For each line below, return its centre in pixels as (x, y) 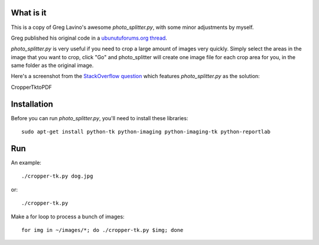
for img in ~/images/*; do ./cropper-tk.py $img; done (102, 230)
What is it (29, 13)
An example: (26, 163)
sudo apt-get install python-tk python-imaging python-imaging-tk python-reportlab (146, 132)
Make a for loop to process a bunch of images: (68, 217)
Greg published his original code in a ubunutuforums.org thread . (89, 38)
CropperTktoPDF (32, 87)
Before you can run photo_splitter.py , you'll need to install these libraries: (100, 118)
